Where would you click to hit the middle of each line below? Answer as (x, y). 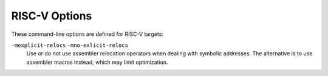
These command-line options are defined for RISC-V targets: (87, 34)
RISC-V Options (52, 16)
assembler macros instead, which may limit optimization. (97, 62)
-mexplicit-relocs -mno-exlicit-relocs (70, 45)
